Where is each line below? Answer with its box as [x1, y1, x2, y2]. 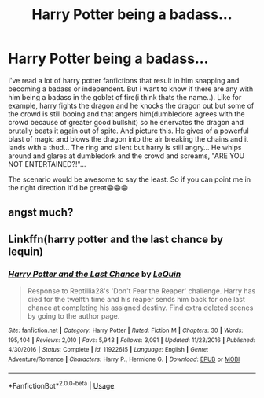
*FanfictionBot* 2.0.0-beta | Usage [8, 379, 115, 390]
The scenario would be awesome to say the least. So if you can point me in [8, 175, 251, 184]
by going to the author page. [27, 311, 120, 321]
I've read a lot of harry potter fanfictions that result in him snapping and [8, 76, 240, 85]
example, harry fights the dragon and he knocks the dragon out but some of [8, 101, 255, 110]
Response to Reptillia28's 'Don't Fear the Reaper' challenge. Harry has [27, 286, 256, 296]
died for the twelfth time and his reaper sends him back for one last [27, 295, 246, 304]
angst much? [8, 206, 74, 219]
